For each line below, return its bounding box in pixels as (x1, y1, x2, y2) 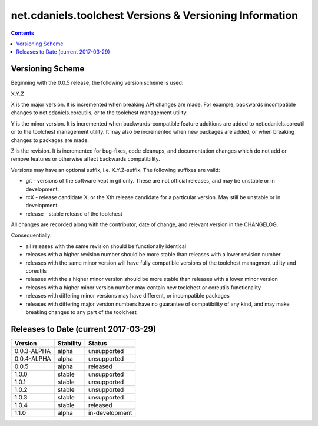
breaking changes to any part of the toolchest (25, 309, 137, 315)
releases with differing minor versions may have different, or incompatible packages (25, 292, 230, 299)
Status (88, 339, 107, 347)
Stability (57, 339, 82, 347)
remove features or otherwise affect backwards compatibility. (11, 156, 160, 163)
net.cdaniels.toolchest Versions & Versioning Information (11, 9, 299, 22)
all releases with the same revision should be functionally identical (25, 242, 187, 250)
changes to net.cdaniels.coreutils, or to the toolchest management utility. (11, 109, 188, 116)
